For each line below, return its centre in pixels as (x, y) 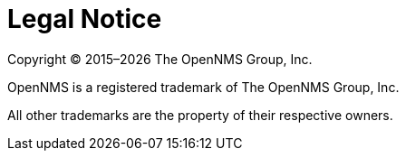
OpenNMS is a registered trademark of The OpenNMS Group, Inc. (203, 87)
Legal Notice (85, 19)
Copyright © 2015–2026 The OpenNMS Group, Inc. (160, 59)
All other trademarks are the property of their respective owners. (200, 115)
